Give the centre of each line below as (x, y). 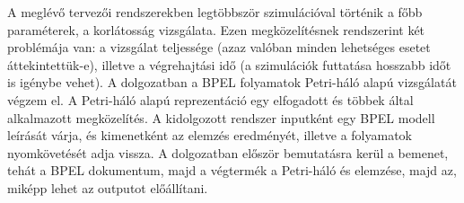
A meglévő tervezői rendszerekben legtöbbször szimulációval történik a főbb (215, 12)
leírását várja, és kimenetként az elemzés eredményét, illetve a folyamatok (210, 135)
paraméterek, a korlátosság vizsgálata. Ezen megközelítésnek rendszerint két (216, 29)
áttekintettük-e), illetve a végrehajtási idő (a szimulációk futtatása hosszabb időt (229, 64)
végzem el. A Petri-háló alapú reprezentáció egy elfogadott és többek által (210, 99)
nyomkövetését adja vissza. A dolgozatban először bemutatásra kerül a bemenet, (228, 152)
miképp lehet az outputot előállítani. (108, 187)
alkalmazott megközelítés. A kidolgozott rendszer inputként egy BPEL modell (221, 117)
